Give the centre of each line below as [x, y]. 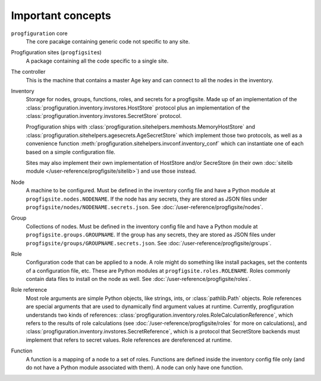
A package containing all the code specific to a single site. [97, 61]
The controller [28, 72]
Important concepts [61, 15]
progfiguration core [39, 33]
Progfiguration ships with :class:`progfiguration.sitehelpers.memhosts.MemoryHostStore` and [141, 127]
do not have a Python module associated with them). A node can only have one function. [135, 367]
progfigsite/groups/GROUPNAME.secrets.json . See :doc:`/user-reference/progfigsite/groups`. [149, 243]
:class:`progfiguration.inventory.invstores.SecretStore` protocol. [104, 116]
